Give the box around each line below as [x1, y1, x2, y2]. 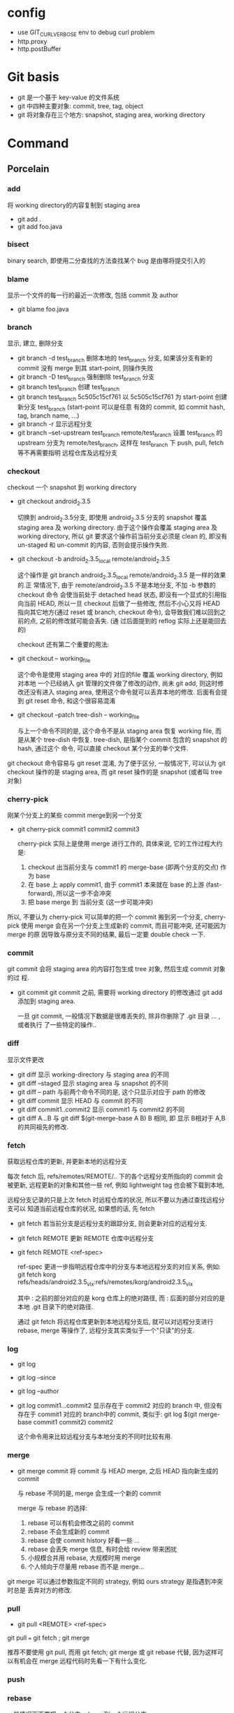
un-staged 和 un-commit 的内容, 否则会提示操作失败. [17, 540, 169, 549]
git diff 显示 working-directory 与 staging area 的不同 [17, 1070, 170, 1079]
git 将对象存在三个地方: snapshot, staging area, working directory [17, 110, 205, 119]
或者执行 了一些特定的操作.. [17, 1021, 96, 1029]
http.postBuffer [17, 44, 61, 53]
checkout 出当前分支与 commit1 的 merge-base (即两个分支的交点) [27, 863, 219, 871]
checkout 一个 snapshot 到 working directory [7, 483, 137, 492]
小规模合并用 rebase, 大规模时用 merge [27, 1554, 141, 1562]
